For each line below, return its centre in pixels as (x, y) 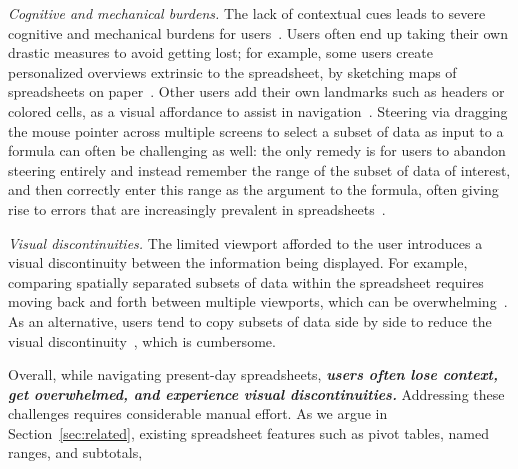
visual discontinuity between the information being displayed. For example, (238, 262)
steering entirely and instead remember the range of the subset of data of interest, (259, 169)
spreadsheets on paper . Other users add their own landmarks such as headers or (256, 91)
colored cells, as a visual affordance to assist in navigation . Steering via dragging (258, 110)
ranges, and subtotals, (75, 452)
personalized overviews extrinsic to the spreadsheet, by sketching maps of (232, 71)
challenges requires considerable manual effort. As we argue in (198, 413)
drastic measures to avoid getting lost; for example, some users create (220, 52)
